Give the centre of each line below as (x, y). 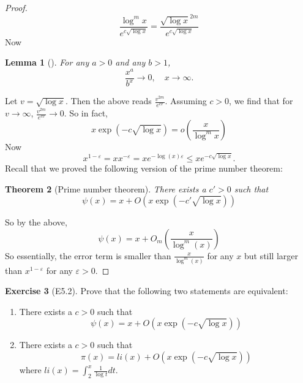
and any (130, 62)
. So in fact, (86, 113)
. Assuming (186, 101)
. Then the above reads (108, 101)
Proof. (16, 7)
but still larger (271, 255)
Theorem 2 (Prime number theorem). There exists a (106, 188)
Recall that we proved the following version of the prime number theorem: (144, 168)
